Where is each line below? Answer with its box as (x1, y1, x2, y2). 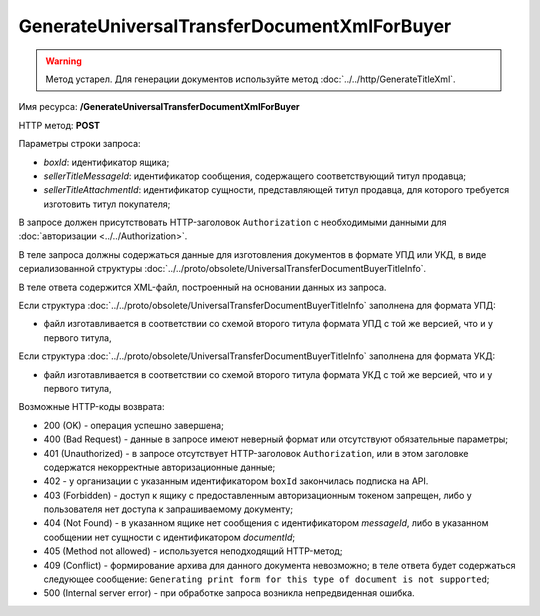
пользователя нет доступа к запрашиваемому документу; (43, 503, 294, 515)
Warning (45, 55, 82, 67)
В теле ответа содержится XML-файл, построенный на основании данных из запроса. (18, 281, 387, 293)
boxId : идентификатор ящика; (43, 156, 170, 168)
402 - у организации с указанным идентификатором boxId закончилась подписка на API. (43, 475, 429, 487)
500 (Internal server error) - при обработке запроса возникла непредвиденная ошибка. (43, 587, 415, 599)
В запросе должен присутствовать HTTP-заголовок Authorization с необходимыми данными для (18, 216, 447, 229)
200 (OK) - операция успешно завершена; (43, 419, 224, 431)
